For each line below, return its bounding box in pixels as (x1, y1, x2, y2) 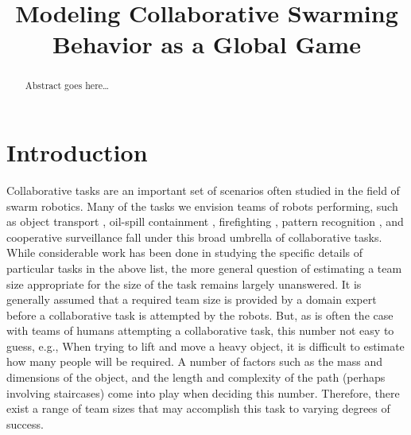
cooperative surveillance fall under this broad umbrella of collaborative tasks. (6, 228, 382, 245)
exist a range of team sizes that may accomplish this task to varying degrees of (6, 400, 390, 417)
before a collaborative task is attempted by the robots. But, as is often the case (6, 306, 394, 323)
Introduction (6, 136, 148, 169)
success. (6, 415, 44, 432)
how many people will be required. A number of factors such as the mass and (6, 353, 383, 370)
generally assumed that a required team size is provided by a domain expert (6, 291, 377, 308)
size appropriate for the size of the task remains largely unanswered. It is (6, 275, 362, 292)
